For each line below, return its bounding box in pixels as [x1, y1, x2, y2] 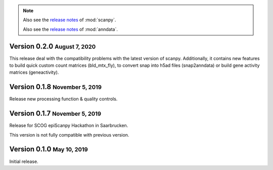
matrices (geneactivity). [9, 69, 59, 75]
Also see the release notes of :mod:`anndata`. [23, 26, 118, 32]
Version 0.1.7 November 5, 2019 [9, 109, 101, 118]
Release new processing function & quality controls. [9, 96, 118, 102]
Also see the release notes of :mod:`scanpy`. [23, 17, 116, 23]
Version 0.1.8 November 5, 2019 [9, 82, 102, 91]
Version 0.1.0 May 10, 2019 [9, 145, 88, 154]
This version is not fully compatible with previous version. [9, 132, 129, 138]
